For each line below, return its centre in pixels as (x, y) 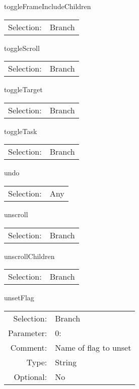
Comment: (29, 347)
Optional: (30, 376)
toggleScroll (22, 48)
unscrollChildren (29, 256)
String (66, 362)
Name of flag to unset (93, 347)
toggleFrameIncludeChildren (48, 6)
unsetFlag (19, 298)
